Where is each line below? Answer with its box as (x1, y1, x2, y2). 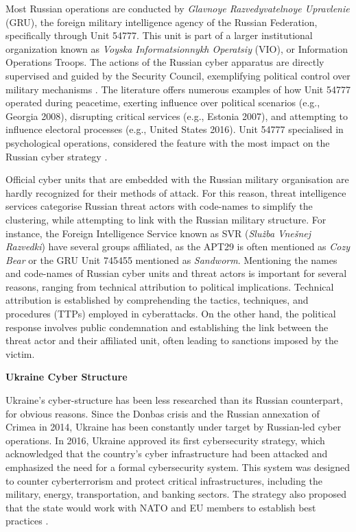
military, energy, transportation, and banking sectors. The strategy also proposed (5, 487, 347, 501)
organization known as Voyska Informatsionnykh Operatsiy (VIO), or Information (5, 41, 348, 56)
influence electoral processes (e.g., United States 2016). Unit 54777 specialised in (5, 122, 344, 136)
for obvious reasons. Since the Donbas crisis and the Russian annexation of (5, 406, 320, 420)
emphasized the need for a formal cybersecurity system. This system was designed (5, 460, 351, 474)
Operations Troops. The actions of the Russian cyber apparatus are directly (5, 55, 324, 69)
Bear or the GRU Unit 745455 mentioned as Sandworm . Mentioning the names (5, 252, 337, 267)
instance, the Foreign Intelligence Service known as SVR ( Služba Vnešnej (5, 226, 311, 240)
